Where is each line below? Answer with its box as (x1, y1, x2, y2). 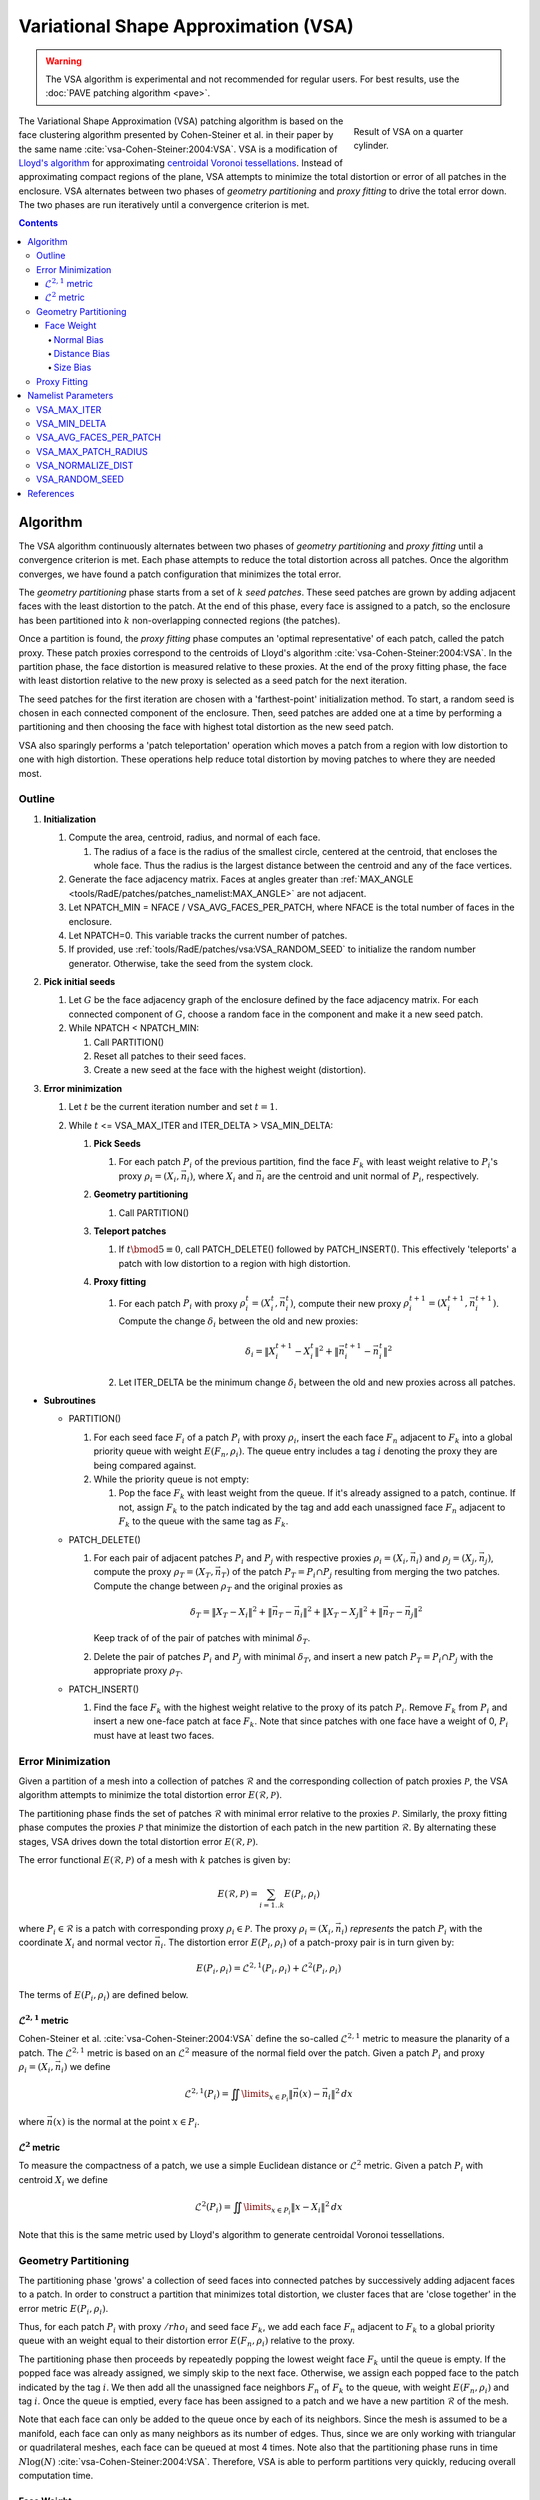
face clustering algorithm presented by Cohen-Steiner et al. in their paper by (18, 129, 334, 141)
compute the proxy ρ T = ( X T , (93, 1566, 214, 1580)
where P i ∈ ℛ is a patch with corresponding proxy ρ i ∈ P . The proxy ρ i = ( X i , (18, 1922, 334, 1937)
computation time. (18, 2470, 94, 2481)
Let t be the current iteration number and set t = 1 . (68, 1101, 279, 1113)
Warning (45, 55, 82, 67)
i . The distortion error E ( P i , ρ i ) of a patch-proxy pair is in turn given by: (160, 1936, 455, 1951)
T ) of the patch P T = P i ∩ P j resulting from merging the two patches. (220, 1566, 500, 1580)
